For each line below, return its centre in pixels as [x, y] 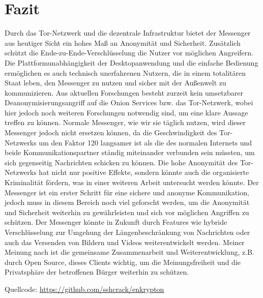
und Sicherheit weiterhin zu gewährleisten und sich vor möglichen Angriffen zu [127, 212]
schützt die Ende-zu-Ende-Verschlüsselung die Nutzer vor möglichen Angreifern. [129, 53]
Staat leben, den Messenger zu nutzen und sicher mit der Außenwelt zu [115, 83]
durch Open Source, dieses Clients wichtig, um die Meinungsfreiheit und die [123, 262]
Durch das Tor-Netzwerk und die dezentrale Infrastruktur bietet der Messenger [128, 33]
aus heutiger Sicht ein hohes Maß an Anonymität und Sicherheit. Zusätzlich [123, 42]
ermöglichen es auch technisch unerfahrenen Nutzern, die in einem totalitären [125, 72]
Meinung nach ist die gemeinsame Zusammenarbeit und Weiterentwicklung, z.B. [129, 252]
